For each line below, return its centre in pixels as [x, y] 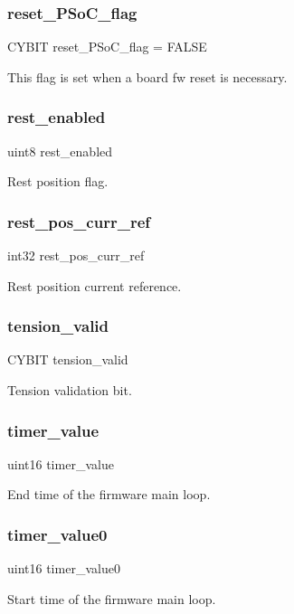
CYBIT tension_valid [68, 359]
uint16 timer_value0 [64, 568]
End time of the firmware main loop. [109, 494]
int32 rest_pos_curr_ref [76, 255]
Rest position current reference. [95, 285]
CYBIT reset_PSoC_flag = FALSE [107, 47]
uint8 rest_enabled [60, 151]
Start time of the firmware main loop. [112, 598]
